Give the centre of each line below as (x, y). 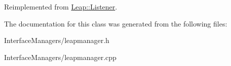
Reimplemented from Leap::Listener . (61, 6)
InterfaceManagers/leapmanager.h (57, 40)
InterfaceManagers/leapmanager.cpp (60, 57)
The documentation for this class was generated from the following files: (116, 23)
